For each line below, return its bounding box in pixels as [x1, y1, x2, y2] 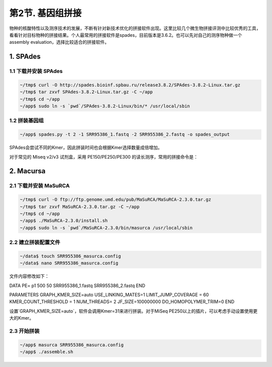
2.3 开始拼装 [9, 327, 40, 334]
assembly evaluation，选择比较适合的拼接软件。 [9, 39, 109, 45]
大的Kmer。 [9, 315, 34, 321]
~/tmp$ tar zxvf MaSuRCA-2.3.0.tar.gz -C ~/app [20, 204, 140, 209]
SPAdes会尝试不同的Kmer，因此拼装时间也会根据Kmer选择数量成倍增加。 [9, 144, 162, 151]
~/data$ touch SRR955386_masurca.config [20, 253, 121, 259]
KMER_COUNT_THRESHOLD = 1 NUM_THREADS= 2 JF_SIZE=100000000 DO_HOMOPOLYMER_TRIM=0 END [9, 299, 235, 305]
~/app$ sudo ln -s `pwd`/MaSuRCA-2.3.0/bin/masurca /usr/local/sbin [20, 225, 193, 231]
